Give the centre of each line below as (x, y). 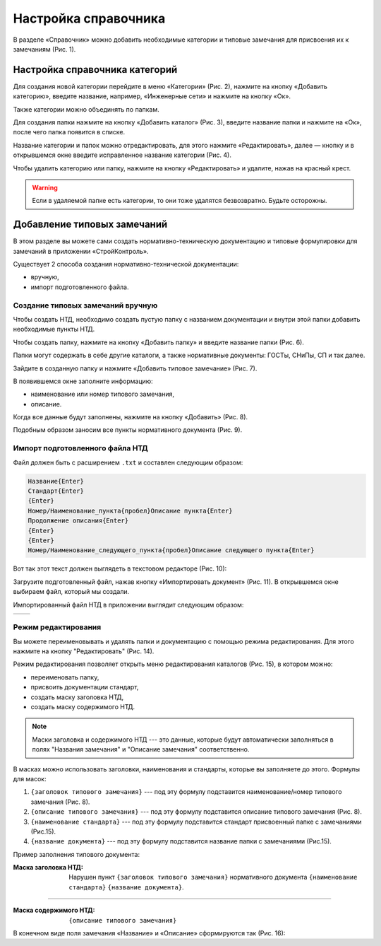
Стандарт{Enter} (56, 491)
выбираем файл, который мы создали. (71, 592)
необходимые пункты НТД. (54, 329)
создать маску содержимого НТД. (83, 706)
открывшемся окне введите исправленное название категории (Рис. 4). (122, 155)
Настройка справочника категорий (95, 70)
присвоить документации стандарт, (85, 687)
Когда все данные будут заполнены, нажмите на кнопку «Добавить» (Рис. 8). (131, 417)
